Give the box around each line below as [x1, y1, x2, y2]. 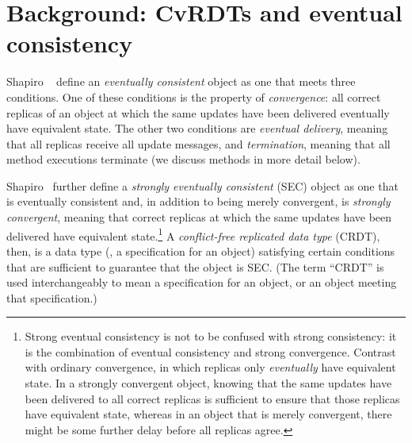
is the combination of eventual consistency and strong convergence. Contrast [25, 343, 396, 360]
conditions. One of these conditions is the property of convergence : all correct [6, 88, 381, 105]
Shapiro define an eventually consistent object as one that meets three [6, 73, 356, 90]
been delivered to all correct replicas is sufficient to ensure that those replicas [25, 390, 400, 406]
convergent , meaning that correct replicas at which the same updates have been [6, 209, 392, 225]
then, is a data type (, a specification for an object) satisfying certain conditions [6, 242, 395, 259]
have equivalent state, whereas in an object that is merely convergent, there [25, 406, 392, 422]
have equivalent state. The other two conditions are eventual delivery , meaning [6, 120, 388, 137]
